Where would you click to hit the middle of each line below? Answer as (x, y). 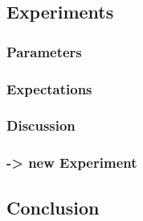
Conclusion (53, 207)
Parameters (44, 51)
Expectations (49, 88)
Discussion (41, 125)
